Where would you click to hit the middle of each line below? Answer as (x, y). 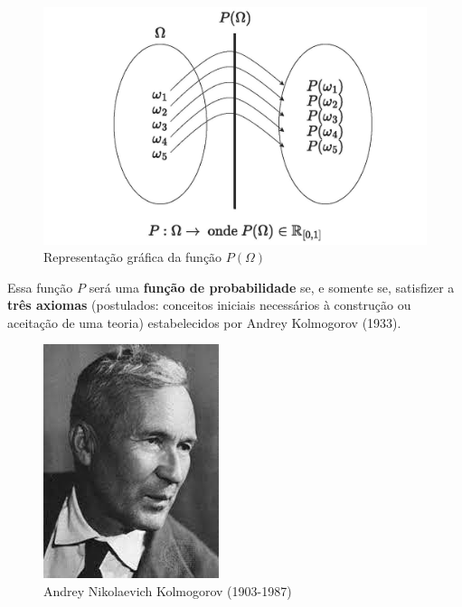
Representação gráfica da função (133, 257)
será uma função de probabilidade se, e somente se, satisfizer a (272, 287)
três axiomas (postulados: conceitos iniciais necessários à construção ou (209, 305)
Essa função (40, 287)
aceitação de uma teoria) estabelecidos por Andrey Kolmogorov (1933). (204, 322)
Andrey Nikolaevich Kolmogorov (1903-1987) (168, 591)
